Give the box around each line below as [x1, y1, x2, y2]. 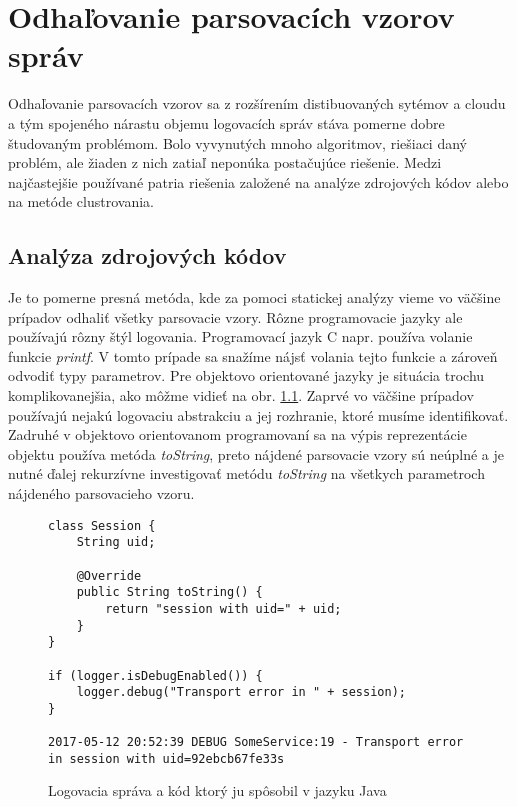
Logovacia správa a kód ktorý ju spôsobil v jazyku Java [48, 780, 387, 801]
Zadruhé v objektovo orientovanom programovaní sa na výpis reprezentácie [8, 424, 467, 445]
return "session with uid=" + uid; [105, 601, 342, 616]
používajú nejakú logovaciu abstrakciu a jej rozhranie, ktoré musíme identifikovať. [8, 404, 509, 425]
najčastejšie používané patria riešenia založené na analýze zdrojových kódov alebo [8, 171, 509, 192]
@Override [76, 568, 142, 583]
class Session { [48, 518, 156, 533]
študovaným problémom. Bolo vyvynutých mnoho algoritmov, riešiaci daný [8, 132, 467, 153]
